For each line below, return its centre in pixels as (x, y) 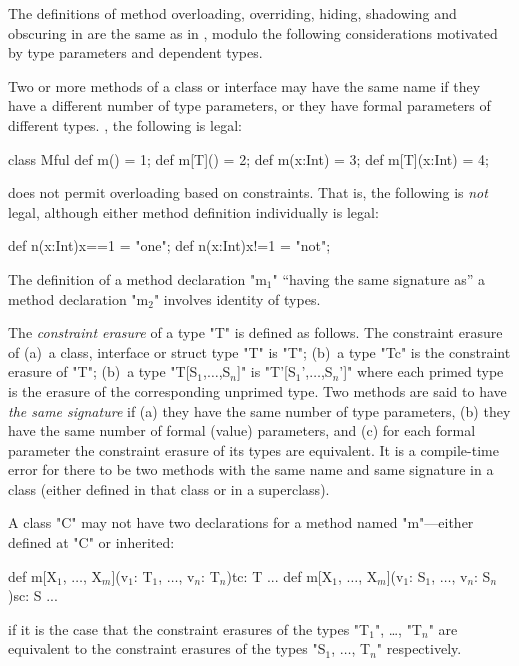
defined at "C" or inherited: (91, 542)
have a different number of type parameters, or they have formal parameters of (249, 105)
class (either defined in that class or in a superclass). (169, 488)
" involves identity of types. (237, 298)
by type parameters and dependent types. (135, 52)
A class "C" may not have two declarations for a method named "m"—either (241, 522)
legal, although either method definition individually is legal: (193, 211)
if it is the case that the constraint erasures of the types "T (189, 628)
